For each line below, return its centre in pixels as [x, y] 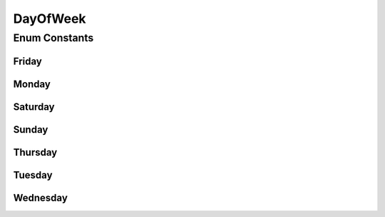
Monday [32, 84]
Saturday [34, 107]
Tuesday [33, 175]
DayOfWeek [50, 19]
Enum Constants [53, 38]
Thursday [35, 152]
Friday [27, 61]
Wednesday [40, 197]
